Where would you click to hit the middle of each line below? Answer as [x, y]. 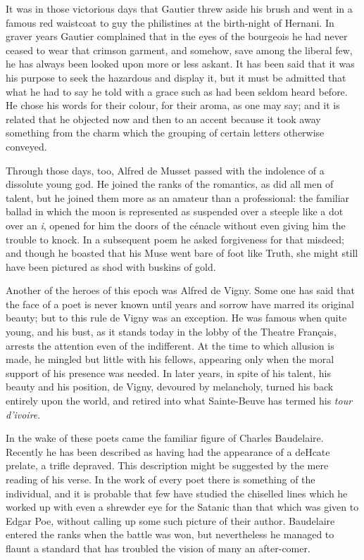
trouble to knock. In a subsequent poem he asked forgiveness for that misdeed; [175, 239]
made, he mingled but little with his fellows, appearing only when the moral [170, 359]
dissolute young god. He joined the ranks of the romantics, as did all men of [170, 184]
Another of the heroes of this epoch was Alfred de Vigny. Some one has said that [180, 290]
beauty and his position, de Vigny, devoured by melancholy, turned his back [170, 387]
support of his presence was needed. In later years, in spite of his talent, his [168, 373]
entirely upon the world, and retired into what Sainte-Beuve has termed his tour [179, 401]
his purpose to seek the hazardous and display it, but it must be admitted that [176, 77]
